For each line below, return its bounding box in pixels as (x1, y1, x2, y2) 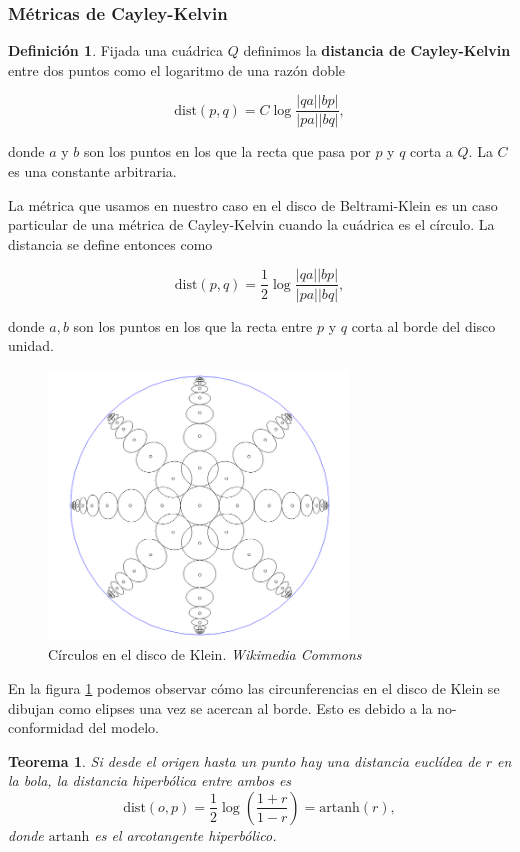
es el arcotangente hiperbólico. (94, 824, 277, 845)
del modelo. (88, 717, 159, 738)
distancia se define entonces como (8, 233, 213, 254)
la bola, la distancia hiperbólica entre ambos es (8, 770, 292, 791)
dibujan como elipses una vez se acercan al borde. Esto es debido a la (8, 697, 433, 718)
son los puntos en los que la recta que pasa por (84, 141, 371, 162)
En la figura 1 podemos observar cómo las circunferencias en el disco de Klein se (8, 678, 500, 698)
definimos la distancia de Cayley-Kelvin (243, 40, 511, 61)
